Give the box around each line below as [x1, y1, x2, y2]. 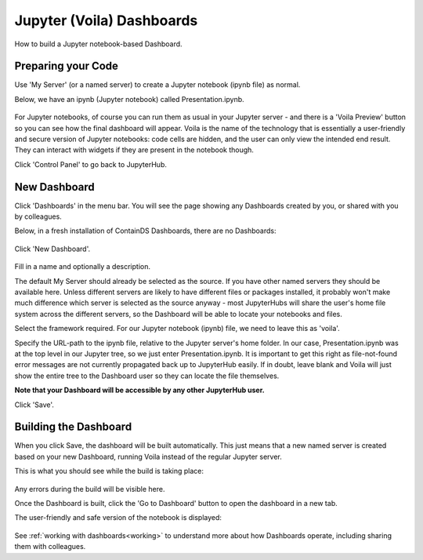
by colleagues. [14, 212, 62, 221]
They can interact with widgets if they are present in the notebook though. [14, 145, 255, 155]
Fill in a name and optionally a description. [14, 262, 150, 271]
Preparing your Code [14, 60, 119, 73]
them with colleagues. [14, 542, 86, 551]
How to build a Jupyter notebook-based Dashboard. [14, 39, 183, 49]
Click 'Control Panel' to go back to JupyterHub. [14, 159, 168, 169]
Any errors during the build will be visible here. [14, 484, 165, 493]
